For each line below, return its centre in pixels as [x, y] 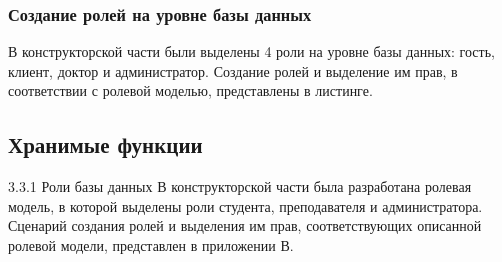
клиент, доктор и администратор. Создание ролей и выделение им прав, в [233, 70]
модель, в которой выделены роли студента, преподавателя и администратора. [245, 205]
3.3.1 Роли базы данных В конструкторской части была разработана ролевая [240, 186]
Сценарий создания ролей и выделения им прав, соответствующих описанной [245, 225]
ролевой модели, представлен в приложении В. [151, 244]
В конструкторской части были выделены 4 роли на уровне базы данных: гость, [251, 51]
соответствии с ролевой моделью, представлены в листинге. [190, 90]
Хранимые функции [105, 144]
